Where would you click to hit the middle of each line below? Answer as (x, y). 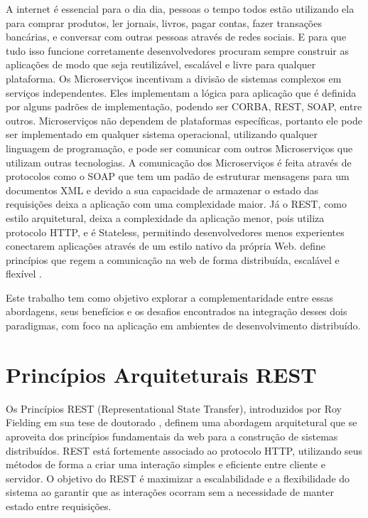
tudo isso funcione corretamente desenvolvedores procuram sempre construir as (178, 50)
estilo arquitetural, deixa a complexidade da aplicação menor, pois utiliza (165, 217)
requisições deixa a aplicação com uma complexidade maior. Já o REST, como (176, 204)
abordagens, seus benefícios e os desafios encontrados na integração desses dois (177, 311)
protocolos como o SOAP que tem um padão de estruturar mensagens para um (178, 176)
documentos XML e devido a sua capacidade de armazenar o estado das (162, 190)
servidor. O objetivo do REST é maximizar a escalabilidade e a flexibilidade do (178, 478)
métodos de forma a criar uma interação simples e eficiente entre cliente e (166, 464)
